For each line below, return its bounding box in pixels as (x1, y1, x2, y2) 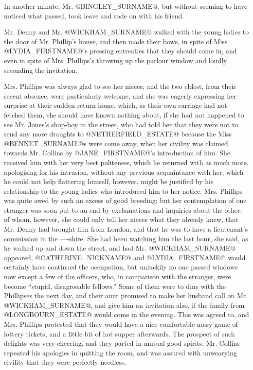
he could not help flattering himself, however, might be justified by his (4, 176, 214, 186)
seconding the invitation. (4, 65, 77, 75)
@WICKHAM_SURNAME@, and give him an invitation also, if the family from (4, 300, 245, 310)
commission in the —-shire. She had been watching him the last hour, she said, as (4, 233, 248, 243)
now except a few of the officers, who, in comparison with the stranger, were (4, 271, 231, 282)
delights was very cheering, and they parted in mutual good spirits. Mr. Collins (4, 338, 240, 348)
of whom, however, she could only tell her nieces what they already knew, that (4, 214, 238, 224)
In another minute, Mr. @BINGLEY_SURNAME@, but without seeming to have (4, 1, 248, 11)
